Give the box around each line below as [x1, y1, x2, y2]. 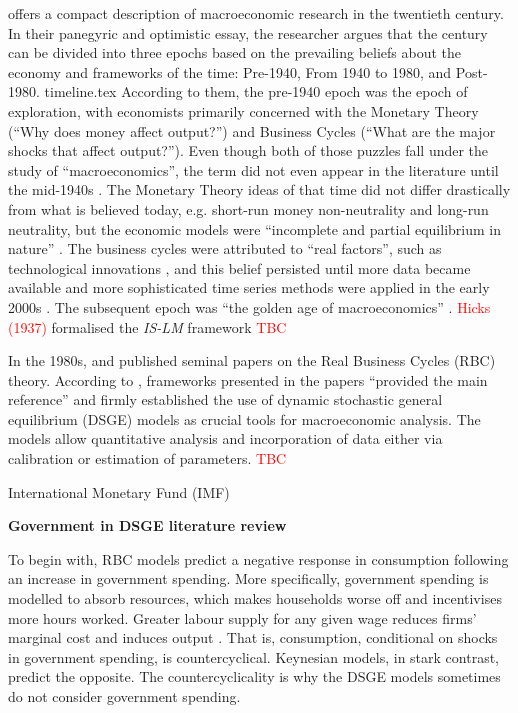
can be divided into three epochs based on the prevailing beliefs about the [8, 42, 461, 63]
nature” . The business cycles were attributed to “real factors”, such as [8, 238, 442, 259]
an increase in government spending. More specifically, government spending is [8, 568, 489, 589]
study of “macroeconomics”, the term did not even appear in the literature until [8, 159, 499, 180]
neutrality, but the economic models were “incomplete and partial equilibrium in [8, 218, 501, 239]
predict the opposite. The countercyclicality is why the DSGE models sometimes [8, 666, 501, 687]
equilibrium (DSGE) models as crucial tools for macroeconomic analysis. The [8, 408, 481, 429]
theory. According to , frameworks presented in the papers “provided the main [8, 369, 488, 390]
